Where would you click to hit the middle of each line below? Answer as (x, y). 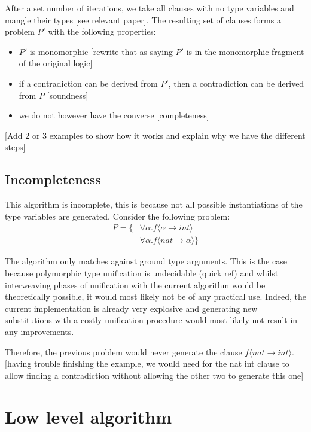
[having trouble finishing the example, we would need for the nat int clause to (147, 363)
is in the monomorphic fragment (245, 51)
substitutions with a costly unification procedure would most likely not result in (151, 320)
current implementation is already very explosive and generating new (131, 308)
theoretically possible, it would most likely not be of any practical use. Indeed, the (155, 296)
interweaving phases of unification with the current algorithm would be (135, 285)
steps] (15, 147)
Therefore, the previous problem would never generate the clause (124, 352)
